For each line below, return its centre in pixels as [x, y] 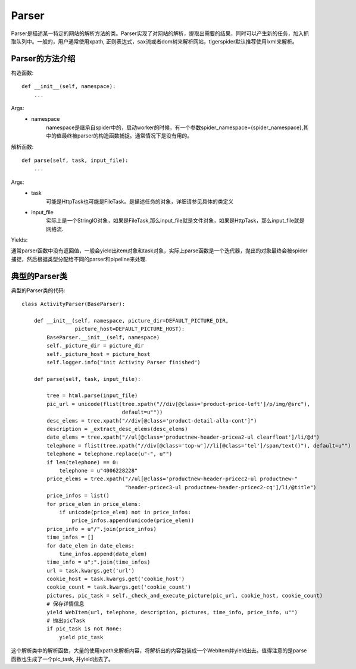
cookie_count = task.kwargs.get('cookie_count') [119, 587]
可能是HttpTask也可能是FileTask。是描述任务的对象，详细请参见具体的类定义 [140, 201]
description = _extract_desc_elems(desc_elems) [117, 429]
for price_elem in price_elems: [94, 504]
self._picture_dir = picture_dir [95, 346]
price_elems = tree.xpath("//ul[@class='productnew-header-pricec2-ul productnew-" [172, 479]
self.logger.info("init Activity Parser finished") [124, 362]
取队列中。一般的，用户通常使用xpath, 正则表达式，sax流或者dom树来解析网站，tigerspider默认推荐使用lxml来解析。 [154, 41]
